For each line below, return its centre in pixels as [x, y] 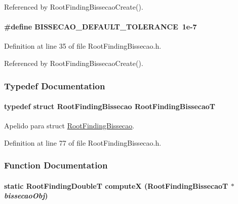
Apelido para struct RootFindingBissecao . [69, 126]
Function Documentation [56, 165]
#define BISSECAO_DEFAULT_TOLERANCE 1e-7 [101, 27]
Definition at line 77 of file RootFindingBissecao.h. [83, 142]
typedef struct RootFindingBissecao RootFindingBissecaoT [110, 106]
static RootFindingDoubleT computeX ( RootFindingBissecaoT [116, 185]
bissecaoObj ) [26, 196]
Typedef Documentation [55, 86]
